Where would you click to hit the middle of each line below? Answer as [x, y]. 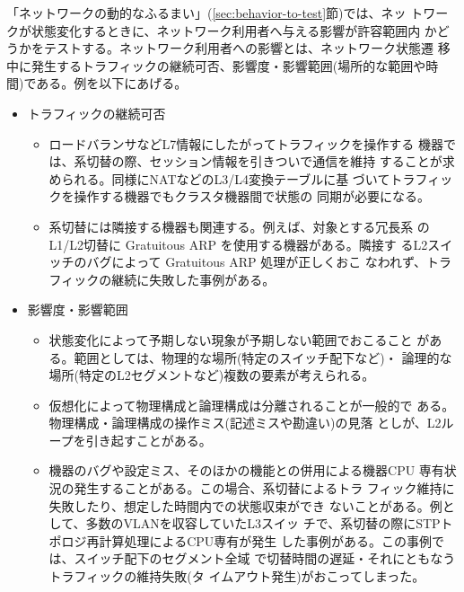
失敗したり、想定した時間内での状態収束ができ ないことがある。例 [245, 505]
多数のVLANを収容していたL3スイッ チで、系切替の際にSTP [263, 523]
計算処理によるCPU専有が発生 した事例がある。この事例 [265, 540]
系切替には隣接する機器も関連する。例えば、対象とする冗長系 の [239, 226]
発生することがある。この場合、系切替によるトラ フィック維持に [264, 488]
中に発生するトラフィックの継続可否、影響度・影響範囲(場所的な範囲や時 [223, 65]
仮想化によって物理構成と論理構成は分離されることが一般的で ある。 [252, 405]
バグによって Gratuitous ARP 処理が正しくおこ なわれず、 [257, 262]
